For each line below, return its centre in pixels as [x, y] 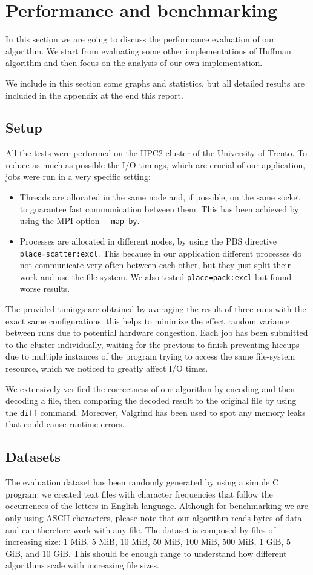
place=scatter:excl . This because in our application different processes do [161, 253]
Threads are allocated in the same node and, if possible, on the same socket [160, 197]
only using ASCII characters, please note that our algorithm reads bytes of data [154, 517]
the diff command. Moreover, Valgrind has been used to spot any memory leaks [156, 412]
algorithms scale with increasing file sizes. [82, 565]
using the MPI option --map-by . [80, 221]
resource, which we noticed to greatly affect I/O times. [107, 368]
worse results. [45, 288]
